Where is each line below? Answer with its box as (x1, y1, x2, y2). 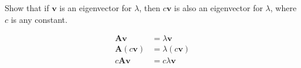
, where (270, 2, 297, 13)
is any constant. (11, 13, 67, 25)
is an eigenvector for (59, 2, 132, 13)
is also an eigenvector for (174, 2, 263, 13)
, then (139, 2, 160, 13)
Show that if (5, 2, 49, 13)
